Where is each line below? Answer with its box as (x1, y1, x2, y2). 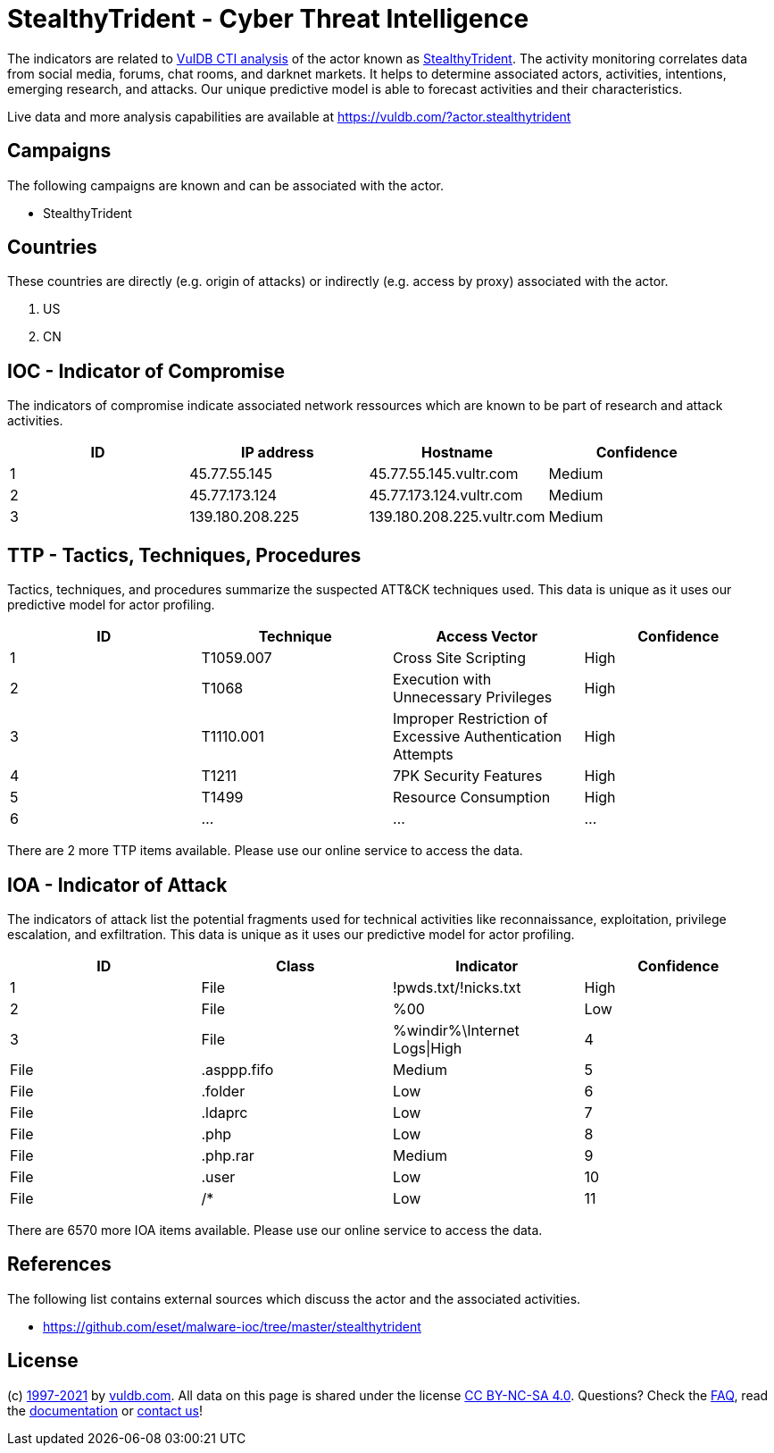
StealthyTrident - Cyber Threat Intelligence (7, 4, 529, 34)
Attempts (393, 745, 454, 764)
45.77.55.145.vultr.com (369, 465, 519, 483)
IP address (240, 443, 314, 462)
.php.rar (201, 1146, 254, 1164)
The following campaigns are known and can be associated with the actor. (7, 177, 444, 193)
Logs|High (393, 1038, 462, 1057)
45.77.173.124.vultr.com (369, 486, 523, 505)
